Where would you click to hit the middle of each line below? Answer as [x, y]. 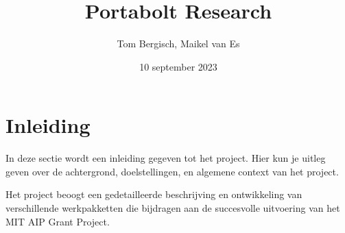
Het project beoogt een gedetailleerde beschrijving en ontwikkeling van [154, 194]
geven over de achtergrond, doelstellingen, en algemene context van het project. [172, 171]
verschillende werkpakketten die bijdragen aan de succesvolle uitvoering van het [173, 208]
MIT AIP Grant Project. [58, 221]
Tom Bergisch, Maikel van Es [178, 44]
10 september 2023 [178, 66]
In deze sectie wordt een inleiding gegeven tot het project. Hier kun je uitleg [166, 158]
